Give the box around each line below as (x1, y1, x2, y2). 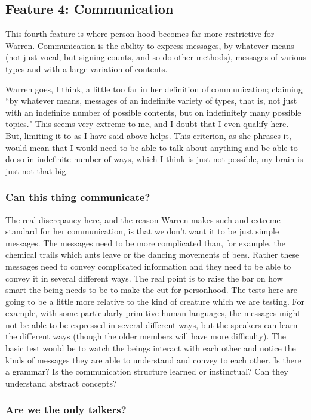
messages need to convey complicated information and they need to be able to (5, 260, 291, 272)
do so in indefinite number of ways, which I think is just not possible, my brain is (5, 153, 303, 165)
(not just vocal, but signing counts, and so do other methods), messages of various (5, 51, 306, 63)
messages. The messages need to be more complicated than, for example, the (5, 236, 286, 249)
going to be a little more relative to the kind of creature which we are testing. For (5, 295, 304, 307)
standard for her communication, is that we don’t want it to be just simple (5, 225, 279, 237)
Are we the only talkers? (5, 402, 127, 417)
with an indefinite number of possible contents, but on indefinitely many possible (5, 106, 301, 118)
